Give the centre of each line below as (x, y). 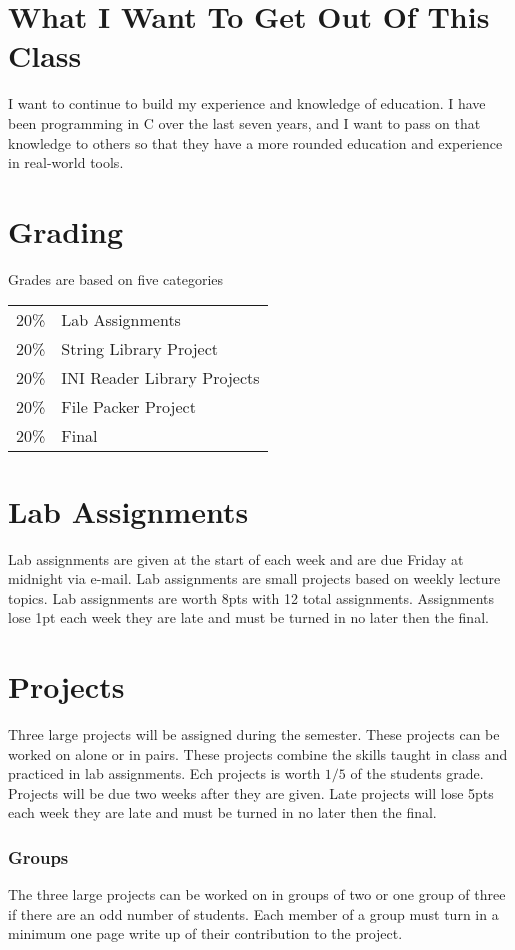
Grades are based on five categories (116, 278)
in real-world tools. (66, 162)
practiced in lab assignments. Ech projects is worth (164, 773)
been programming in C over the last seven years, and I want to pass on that (244, 122)
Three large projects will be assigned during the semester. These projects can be (254, 734)
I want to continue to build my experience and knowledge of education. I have (247, 103)
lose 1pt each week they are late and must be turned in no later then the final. (248, 617)
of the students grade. (417, 773)
